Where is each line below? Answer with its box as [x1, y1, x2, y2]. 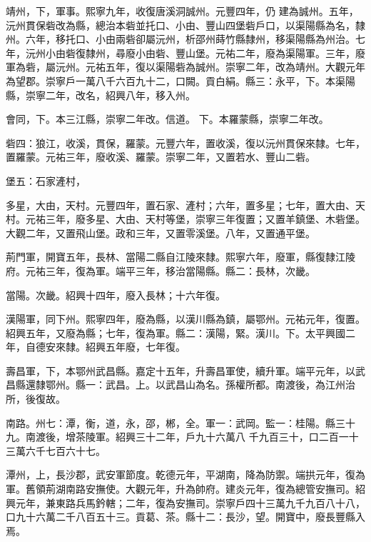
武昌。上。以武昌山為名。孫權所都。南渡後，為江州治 [105, 377, 355, 392]
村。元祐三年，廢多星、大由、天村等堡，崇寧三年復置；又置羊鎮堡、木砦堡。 [6, 211, 365, 226]
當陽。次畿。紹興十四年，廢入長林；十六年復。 [6, 287, 225, 302]
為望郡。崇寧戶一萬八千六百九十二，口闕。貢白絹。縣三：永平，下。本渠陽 [6, 73, 355, 88]
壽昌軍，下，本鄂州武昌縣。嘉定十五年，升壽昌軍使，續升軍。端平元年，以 [6, 363, 355, 378]
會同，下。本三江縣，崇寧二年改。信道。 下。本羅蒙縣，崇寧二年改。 [6, 111, 329, 126]
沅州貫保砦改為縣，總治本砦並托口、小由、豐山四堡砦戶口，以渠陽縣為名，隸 [6, 17, 365, 32]
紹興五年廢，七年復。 [85, 339, 185, 354]
